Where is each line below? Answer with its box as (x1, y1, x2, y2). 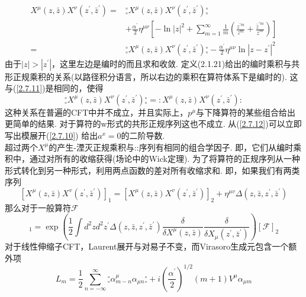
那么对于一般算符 (5, 201, 71, 213)
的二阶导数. (121, 129, 165, 141)
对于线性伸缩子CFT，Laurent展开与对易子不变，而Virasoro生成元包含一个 (5, 240, 289, 253)
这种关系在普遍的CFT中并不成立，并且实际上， (5, 106, 188, 118)
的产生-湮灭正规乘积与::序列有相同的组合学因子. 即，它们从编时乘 (49, 140, 302, 153)
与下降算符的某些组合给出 (196, 106, 296, 118)
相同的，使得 (53, 82, 104, 94)
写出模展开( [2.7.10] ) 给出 (5, 129, 98, 141)
